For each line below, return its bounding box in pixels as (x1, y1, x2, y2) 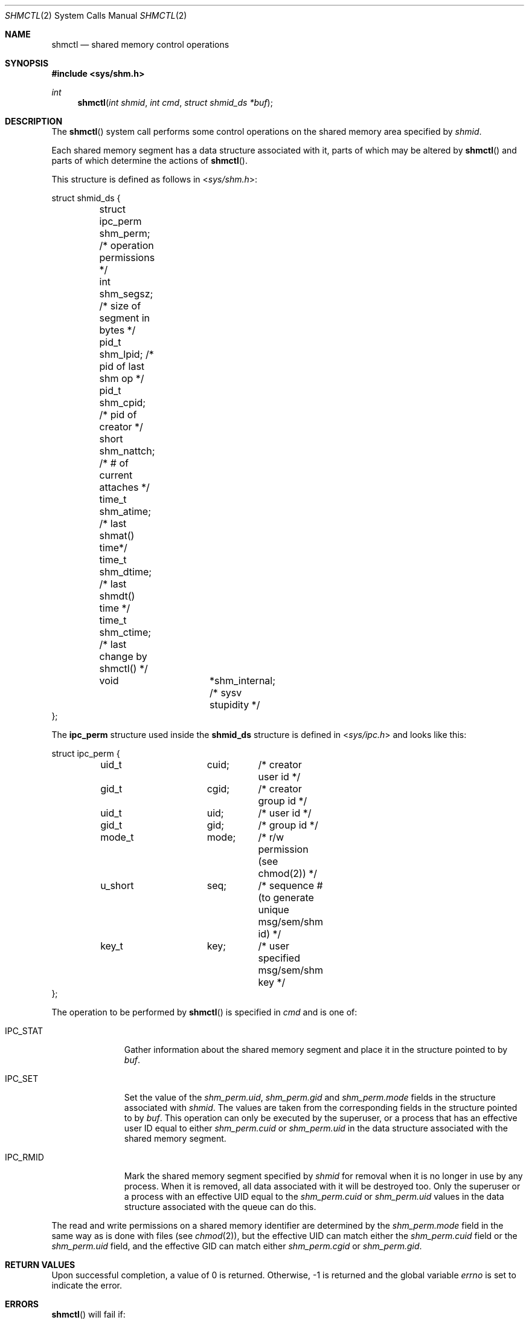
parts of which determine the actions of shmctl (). (51, 155, 248, 166)
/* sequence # (258, 879, 323, 891)
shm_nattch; (99, 445, 155, 457)
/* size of (99, 300, 141, 312)
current (99, 469, 133, 481)
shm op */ (99, 372, 144, 384)
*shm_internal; (210, 675, 276, 687)
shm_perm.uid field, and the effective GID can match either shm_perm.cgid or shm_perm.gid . (51, 1241, 422, 1251)
